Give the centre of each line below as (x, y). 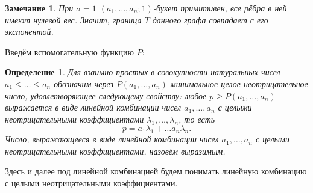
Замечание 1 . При (39, 8)
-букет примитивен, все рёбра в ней (220, 8)
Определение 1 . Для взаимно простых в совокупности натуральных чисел (143, 72)
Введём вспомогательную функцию (69, 51)
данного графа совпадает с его (210, 20)
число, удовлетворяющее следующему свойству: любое (106, 95)
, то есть (197, 119)
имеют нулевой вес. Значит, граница (73, 20)
